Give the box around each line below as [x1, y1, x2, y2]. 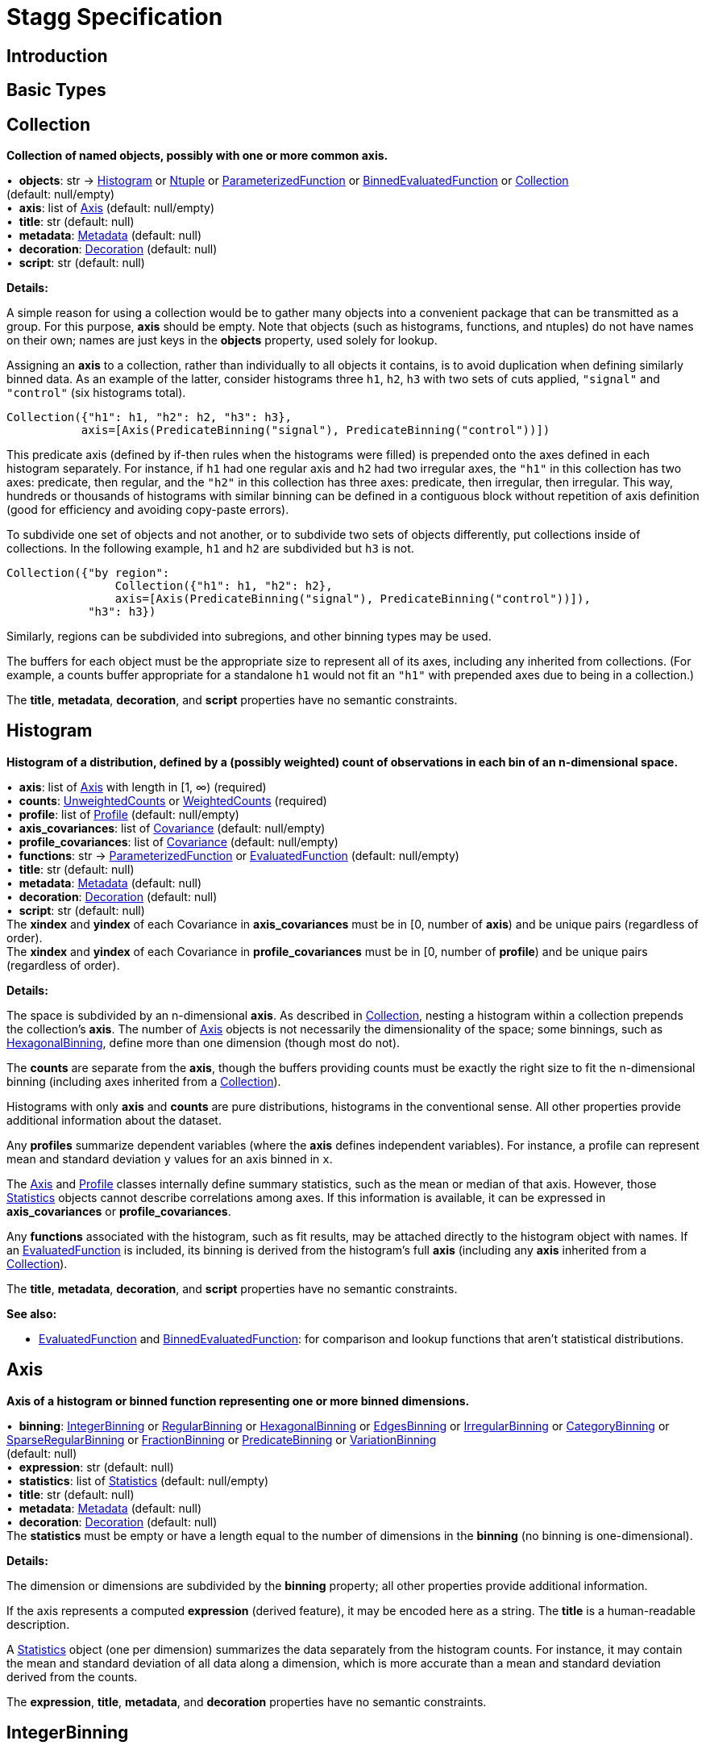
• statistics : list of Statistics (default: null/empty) [6, 1473, 269, 1488]
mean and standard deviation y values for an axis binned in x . [6, 1151, 333, 1166]
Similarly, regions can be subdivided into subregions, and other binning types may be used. [6, 629, 492, 644]
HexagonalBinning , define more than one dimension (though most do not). [6, 1035, 401, 1050]
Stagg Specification [6, 3, 223, 31]
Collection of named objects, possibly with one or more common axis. [6, 148, 388, 163]
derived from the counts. [6, 1669, 138, 1684]
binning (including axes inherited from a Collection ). [6, 1074, 281, 1088]
